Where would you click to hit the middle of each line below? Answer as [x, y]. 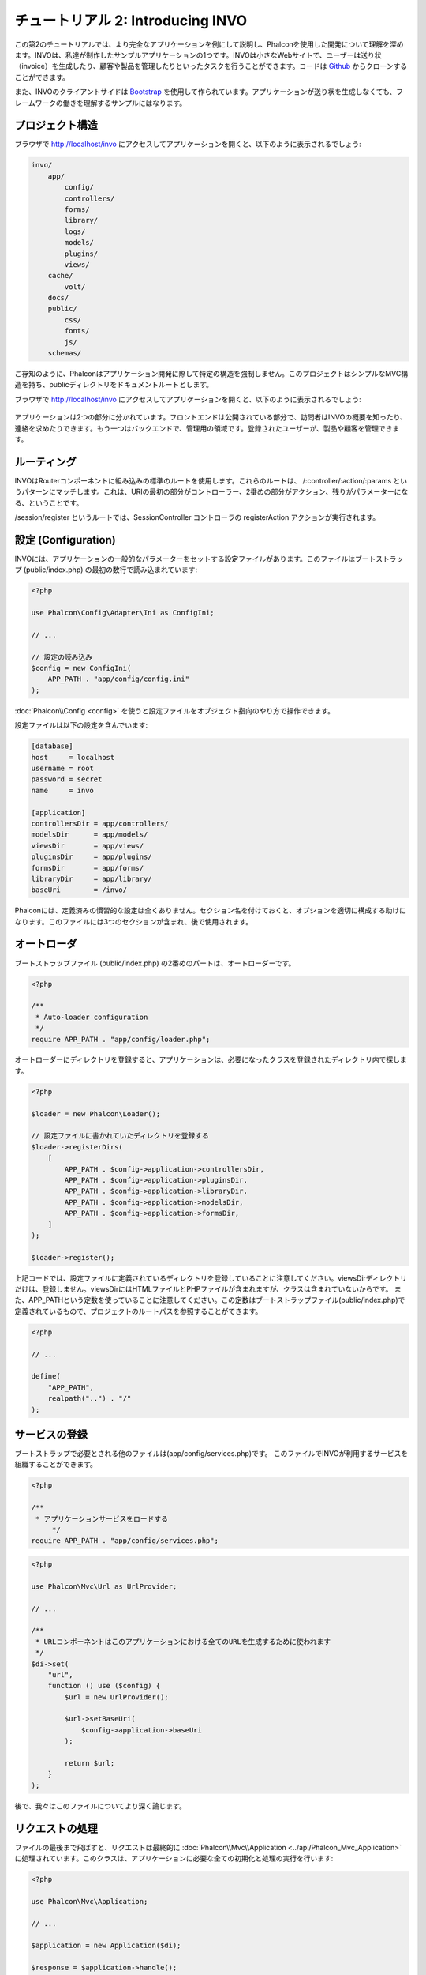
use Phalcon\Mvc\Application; [90, 1901]
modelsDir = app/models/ [90, 835]
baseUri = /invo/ [79, 890]
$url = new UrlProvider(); [116, 1697]
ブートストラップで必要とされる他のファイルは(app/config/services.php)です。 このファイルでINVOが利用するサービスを [211, 1454]
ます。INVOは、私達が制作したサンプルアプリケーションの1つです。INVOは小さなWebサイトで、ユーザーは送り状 [198, 55]
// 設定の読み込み [62, 657]
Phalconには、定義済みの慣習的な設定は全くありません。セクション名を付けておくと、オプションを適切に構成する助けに [210, 910]
